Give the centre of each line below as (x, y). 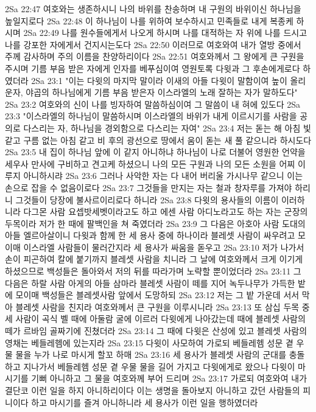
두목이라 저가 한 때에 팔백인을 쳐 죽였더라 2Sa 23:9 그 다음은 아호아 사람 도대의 (155, 223)
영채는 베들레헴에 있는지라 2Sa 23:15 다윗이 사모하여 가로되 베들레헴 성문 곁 (149, 342)
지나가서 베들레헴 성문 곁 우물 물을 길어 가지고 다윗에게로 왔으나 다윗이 (159, 366)
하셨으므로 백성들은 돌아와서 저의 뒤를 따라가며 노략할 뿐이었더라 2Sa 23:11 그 (153, 271)
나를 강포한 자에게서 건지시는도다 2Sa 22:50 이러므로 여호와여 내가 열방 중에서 (153, 44)
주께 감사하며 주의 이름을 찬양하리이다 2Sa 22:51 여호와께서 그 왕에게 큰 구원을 (155, 56)
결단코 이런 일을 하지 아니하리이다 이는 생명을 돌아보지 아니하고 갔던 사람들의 (153, 390)
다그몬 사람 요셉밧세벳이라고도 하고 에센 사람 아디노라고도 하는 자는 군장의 (166, 211)
